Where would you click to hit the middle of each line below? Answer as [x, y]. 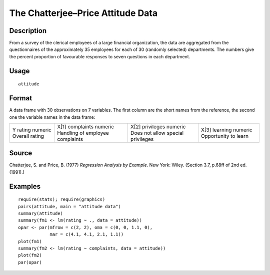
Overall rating [28, 136]
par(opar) [30, 262]
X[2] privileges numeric [158, 126]
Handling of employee [83, 133]
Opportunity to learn [225, 136]
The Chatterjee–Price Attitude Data [83, 13]
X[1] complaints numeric [86, 126]
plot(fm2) [30, 255]
